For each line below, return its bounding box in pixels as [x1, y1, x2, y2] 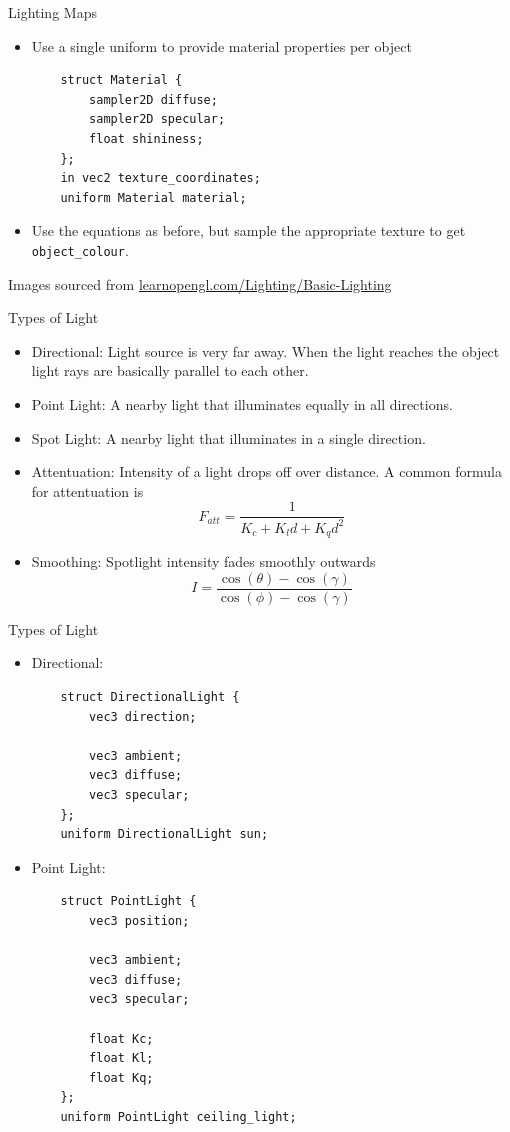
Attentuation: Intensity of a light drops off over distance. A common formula [31, 461, 502, 482]
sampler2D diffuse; [89, 92, 218, 107]
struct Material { [60, 73, 183, 88]
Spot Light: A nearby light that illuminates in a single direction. [31, 427, 426, 448]
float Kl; [89, 1051, 154, 1066]
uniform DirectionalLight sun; [60, 827, 269, 842]
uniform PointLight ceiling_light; [60, 1109, 297, 1124]
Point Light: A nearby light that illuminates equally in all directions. [31, 393, 453, 414]
